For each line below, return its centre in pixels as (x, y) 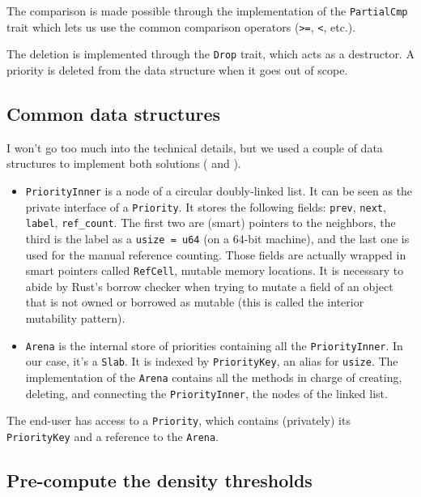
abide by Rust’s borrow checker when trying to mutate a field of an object (209, 286)
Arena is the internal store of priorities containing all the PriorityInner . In (214, 345)
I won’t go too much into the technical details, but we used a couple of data (195, 147)
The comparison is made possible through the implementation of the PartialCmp (207, 11)
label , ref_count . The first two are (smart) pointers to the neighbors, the (210, 223)
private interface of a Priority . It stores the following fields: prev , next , (206, 206)
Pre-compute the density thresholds (159, 480)
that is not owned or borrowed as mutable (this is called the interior (195, 302)
